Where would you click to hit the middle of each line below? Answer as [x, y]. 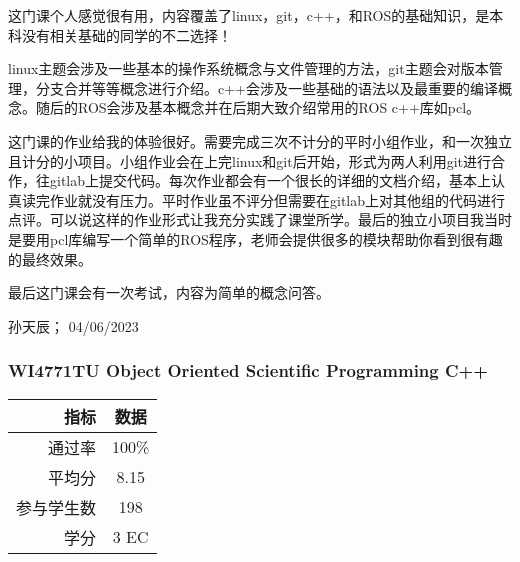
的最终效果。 [50, 258]
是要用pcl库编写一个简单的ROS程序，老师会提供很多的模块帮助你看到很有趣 [255, 238]
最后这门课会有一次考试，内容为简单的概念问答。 [169, 292]
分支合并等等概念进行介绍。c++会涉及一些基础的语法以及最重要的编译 [266, 87]
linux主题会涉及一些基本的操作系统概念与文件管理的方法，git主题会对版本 [248, 68]
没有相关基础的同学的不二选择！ [126, 34]
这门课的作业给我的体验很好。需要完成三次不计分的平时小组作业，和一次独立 [260, 140]
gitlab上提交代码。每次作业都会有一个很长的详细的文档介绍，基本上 [270, 180]
